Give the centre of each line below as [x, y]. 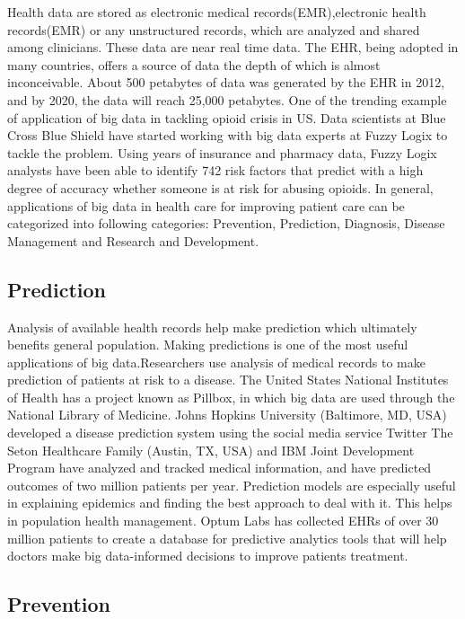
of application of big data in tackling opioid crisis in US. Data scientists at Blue [227, 117]
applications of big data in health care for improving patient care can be [206, 205]
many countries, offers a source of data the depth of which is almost [194, 64]
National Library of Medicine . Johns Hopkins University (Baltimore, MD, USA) [227, 415]
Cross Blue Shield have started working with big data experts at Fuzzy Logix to [228, 135]
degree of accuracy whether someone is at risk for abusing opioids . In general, [220, 187]
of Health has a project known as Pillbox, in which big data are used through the [231, 397]
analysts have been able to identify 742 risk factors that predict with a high [215, 170]
